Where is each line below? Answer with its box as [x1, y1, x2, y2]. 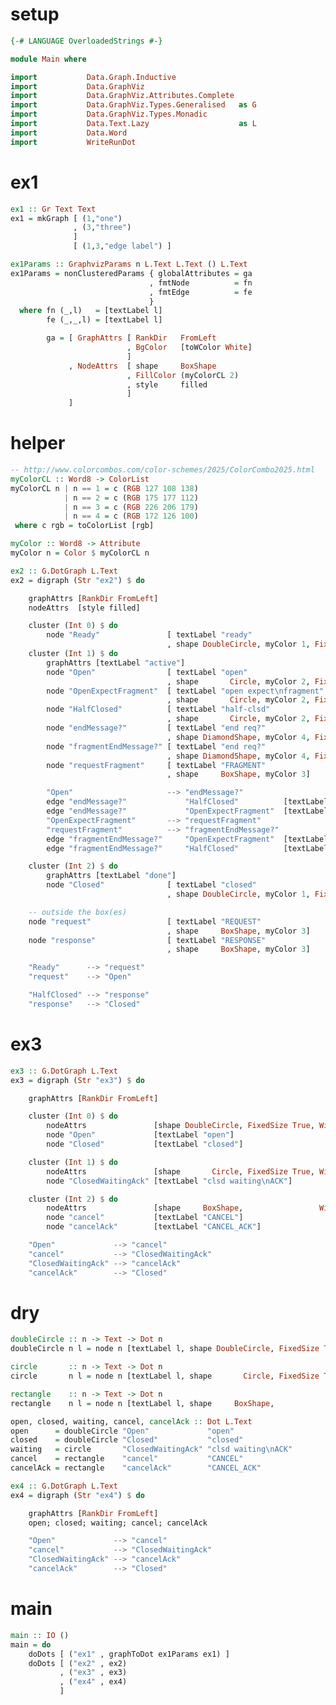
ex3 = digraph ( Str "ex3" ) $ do [10, 1075, 145, 1085]
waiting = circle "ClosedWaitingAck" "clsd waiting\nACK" [10, 1444, 293, 1455]
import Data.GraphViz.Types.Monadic [10, 109, 208, 120]
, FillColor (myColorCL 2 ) [126, 370, 240, 380]
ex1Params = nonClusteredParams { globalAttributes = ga [10, 268, 253, 278]
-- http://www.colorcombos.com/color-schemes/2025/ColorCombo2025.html [10, 465, 315, 475]
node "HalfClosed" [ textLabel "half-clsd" [46, 704, 271, 715]
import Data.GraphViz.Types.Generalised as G [10, 100, 257, 110]
